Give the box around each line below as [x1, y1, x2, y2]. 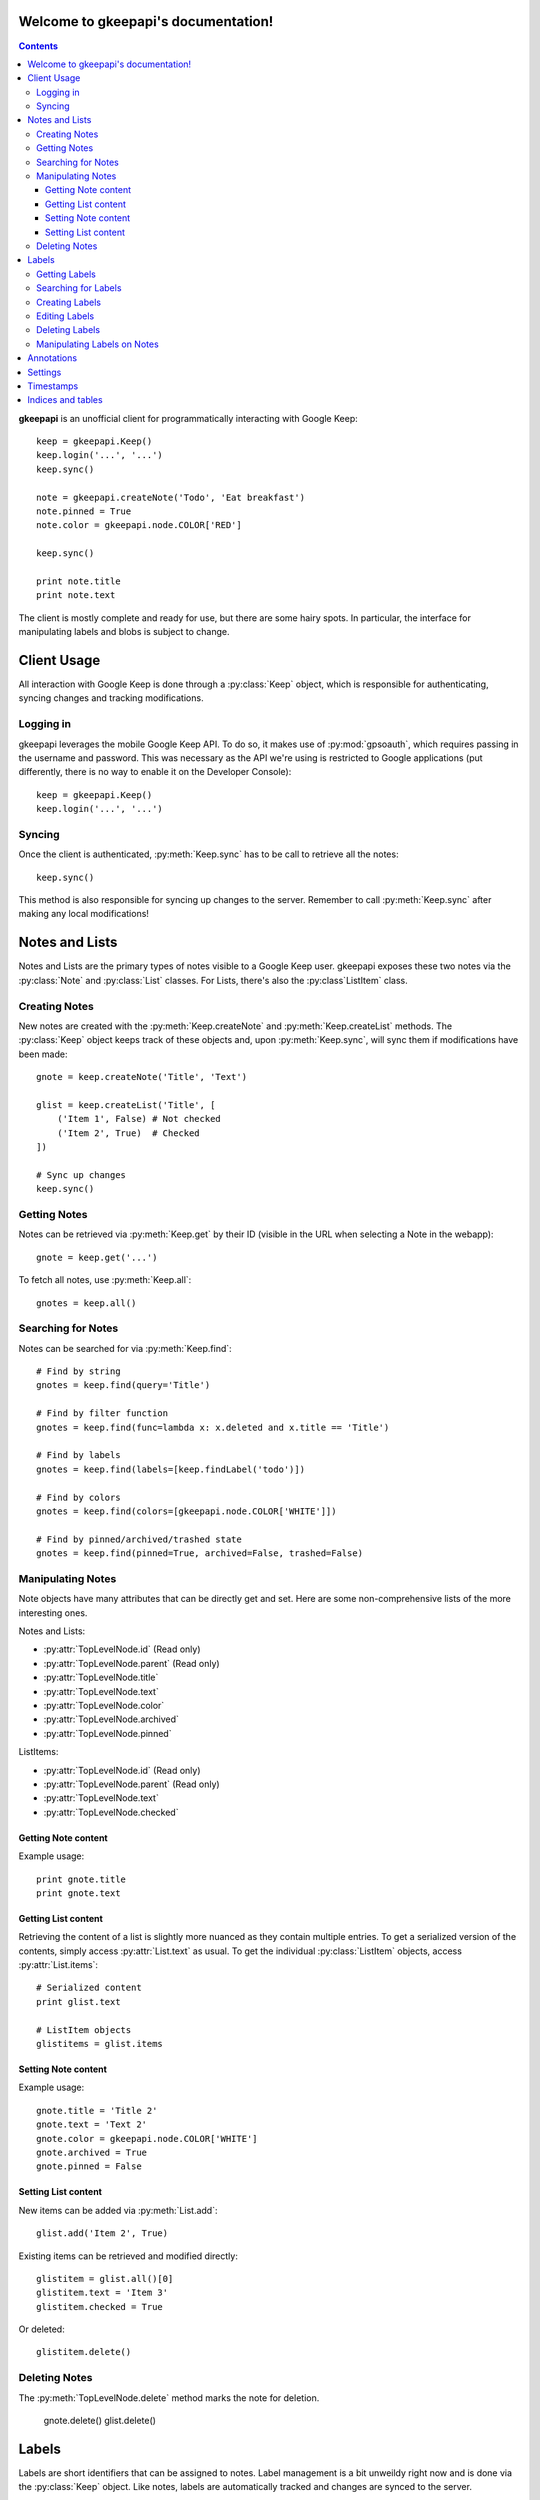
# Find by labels [36, 1450, 121, 1461]
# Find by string [36, 1366, 121, 1377]
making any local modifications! [18, 908, 150, 920]
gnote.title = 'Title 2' [36, 2105, 158, 2116]
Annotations [27, 352, 78, 364]
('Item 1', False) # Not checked [56, 1113, 222, 1125]
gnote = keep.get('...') [36, 1251, 158, 1263]
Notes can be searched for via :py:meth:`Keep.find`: [18, 1342, 232, 1354]
